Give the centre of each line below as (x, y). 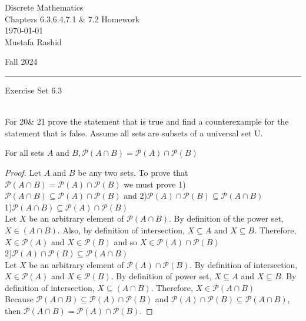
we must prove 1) (155, 184)
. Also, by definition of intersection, (121, 230)
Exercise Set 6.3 (34, 90)
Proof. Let (23, 172)
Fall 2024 (21, 61)
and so (126, 241)
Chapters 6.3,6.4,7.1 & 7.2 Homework (72, 19)
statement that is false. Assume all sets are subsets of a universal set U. (134, 133)
